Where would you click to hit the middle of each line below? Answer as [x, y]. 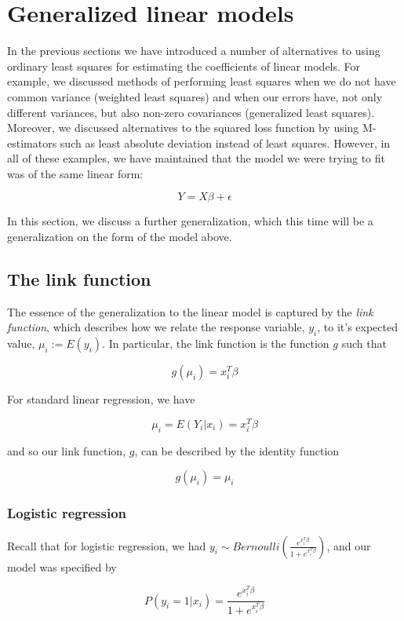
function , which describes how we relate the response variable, [156, 327]
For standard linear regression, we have [101, 399]
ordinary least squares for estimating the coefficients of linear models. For [184, 66]
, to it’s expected [357, 327]
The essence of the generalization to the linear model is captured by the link [190, 311]
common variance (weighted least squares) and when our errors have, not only [195, 96]
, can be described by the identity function [237, 450]
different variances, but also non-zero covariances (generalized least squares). [191, 112]
